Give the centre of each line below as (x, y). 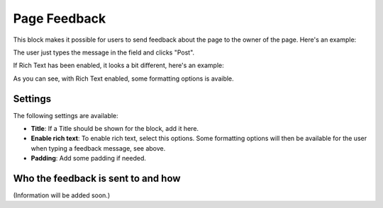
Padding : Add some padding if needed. (89, 158)
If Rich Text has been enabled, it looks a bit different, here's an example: (118, 65)
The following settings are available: (66, 115)
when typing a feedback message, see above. (98, 148)
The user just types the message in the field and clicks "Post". (104, 52)
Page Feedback (60, 18)
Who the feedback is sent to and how (97, 178)
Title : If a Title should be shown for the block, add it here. (115, 129)
